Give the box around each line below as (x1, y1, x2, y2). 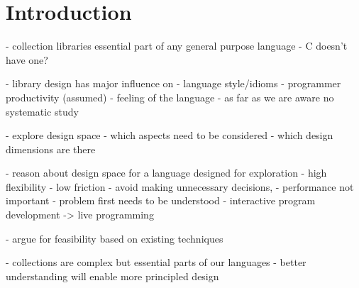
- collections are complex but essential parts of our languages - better (6, 255, 306, 270)
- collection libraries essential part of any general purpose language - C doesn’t (6, 38, 348, 53)
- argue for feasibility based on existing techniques (6, 231, 223, 245)
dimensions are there (6, 141, 96, 156)
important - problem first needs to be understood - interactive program (6, 193, 316, 208)
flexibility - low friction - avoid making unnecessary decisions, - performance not (6, 179, 354, 194)
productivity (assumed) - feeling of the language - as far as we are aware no (6, 89, 334, 104)
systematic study (6, 104, 79, 118)
